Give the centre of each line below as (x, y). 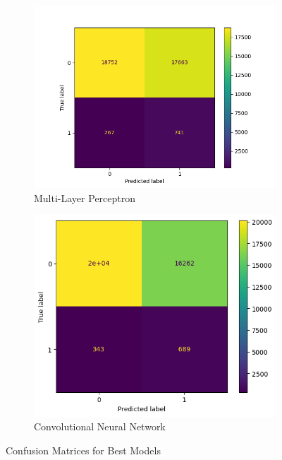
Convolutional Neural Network (100, 426)
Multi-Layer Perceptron (85, 197)
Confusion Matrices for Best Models (83, 450)
